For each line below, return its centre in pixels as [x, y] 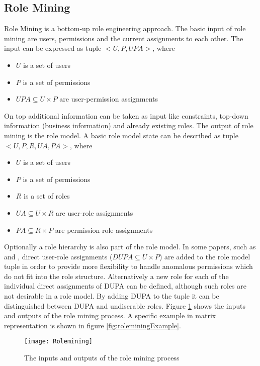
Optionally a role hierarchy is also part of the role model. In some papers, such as [130, 247]
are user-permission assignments [109, 99]
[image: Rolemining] [59, 342]
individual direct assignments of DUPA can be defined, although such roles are [125, 286]
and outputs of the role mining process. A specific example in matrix [110, 315]
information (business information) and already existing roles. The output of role [129, 125]
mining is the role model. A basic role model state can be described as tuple [121, 135]
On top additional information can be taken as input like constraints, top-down [126, 115]
